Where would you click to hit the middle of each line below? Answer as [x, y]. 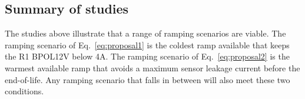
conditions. [24, 91]
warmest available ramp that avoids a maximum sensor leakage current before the [152, 67]
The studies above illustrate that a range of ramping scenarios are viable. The [145, 33]
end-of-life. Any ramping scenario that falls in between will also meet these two [147, 79]
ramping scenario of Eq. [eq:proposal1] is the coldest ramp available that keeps [147, 44]
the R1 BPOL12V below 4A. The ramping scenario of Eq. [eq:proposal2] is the [147, 56]
